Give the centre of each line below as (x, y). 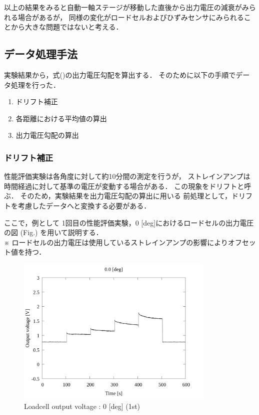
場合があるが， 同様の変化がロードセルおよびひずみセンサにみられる (131, 17)
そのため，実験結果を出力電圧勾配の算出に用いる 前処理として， (126, 196)
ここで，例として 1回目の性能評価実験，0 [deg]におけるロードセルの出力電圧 (129, 222)
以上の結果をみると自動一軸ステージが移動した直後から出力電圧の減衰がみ (126, 7)
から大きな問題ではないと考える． (67, 27)
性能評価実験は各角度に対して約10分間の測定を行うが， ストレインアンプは (127, 176)
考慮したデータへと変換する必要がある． (84, 205)
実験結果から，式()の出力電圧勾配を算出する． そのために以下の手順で (120, 74)
